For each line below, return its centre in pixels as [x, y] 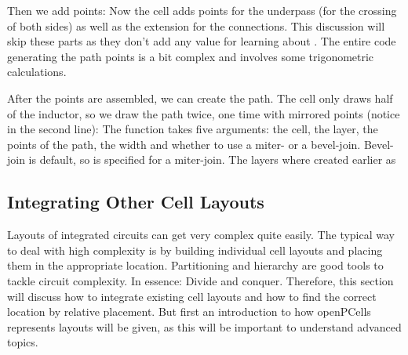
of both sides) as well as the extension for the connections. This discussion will [196, 25]
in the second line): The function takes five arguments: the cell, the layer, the [193, 129]
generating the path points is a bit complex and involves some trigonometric [191, 56]
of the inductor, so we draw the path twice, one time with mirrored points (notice [204, 113]
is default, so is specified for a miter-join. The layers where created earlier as [212, 159]
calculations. [37, 72]
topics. [23, 342]
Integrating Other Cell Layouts [136, 202]
